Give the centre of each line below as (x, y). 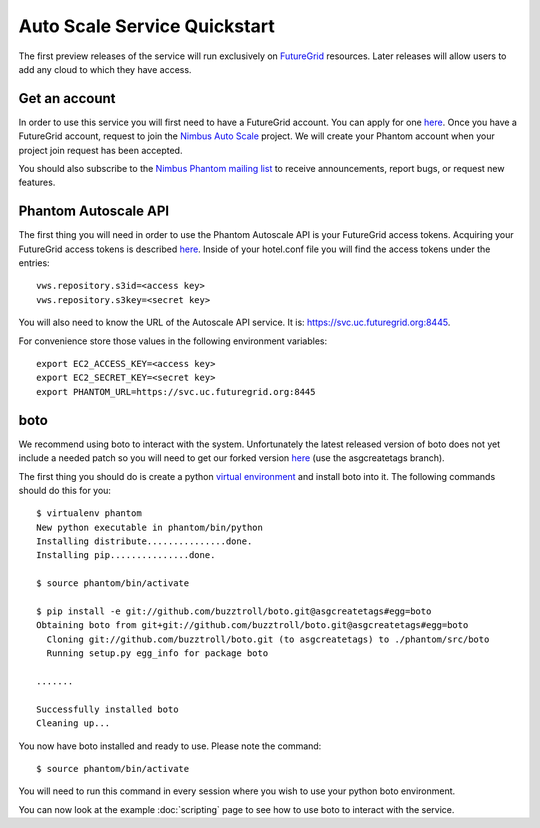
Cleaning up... (73, 723)
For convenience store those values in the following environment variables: (173, 341)
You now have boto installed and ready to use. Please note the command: (170, 746)
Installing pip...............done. (126, 555)
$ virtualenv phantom (89, 513)
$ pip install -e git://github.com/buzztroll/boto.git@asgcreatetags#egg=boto (234, 611)
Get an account (67, 98)
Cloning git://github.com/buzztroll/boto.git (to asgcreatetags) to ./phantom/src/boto (268, 639)
